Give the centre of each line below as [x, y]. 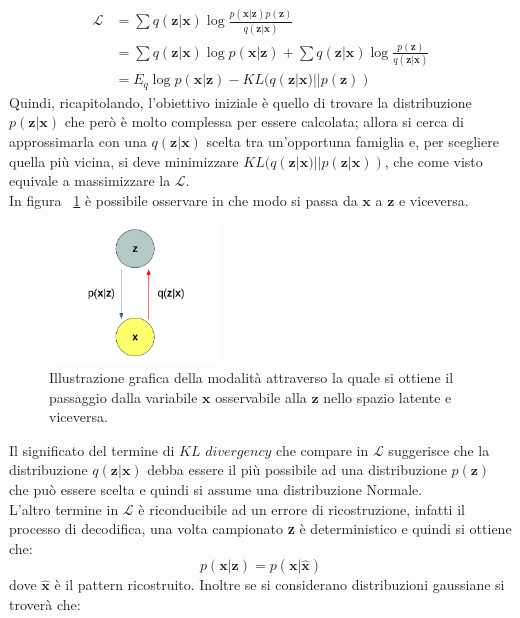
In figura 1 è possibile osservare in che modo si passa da [183, 199]
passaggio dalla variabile [123, 396]
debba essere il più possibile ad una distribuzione [297, 469]
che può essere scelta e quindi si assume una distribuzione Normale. [216, 489]
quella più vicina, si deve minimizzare [124, 160]
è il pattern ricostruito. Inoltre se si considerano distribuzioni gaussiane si [279, 584]
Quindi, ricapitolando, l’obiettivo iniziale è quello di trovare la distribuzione [240, 101]
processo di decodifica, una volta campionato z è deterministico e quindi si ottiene [260, 528]
